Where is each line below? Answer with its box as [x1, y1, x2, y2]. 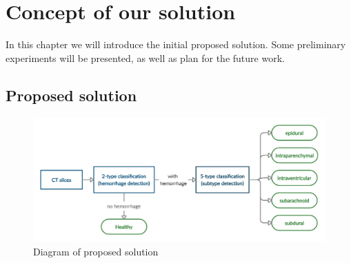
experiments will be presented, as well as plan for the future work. [6, 50, 285, 65]
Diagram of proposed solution [33, 244, 159, 259]
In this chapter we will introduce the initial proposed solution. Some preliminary [6, 37, 346, 52]
